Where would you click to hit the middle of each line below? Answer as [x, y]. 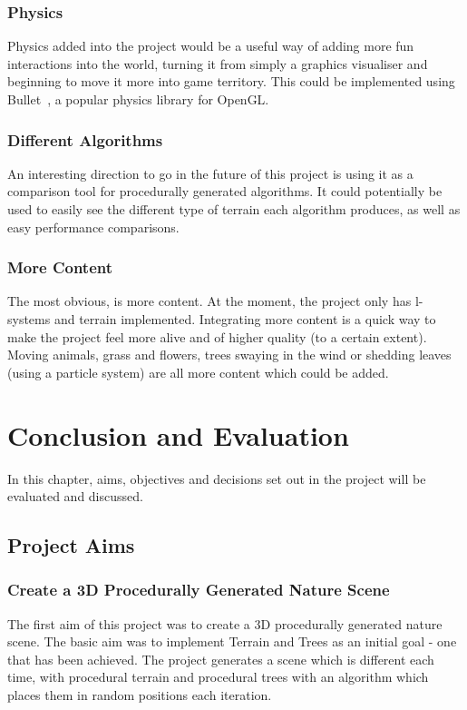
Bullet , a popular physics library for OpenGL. [138, 99]
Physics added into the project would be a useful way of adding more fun [211, 46]
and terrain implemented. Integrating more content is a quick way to [245, 319]
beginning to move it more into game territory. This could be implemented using [231, 81]
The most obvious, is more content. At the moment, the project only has [209, 301]
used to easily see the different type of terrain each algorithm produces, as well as [234, 209]
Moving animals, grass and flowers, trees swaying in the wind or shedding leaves [229, 355]
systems [29, 319]
